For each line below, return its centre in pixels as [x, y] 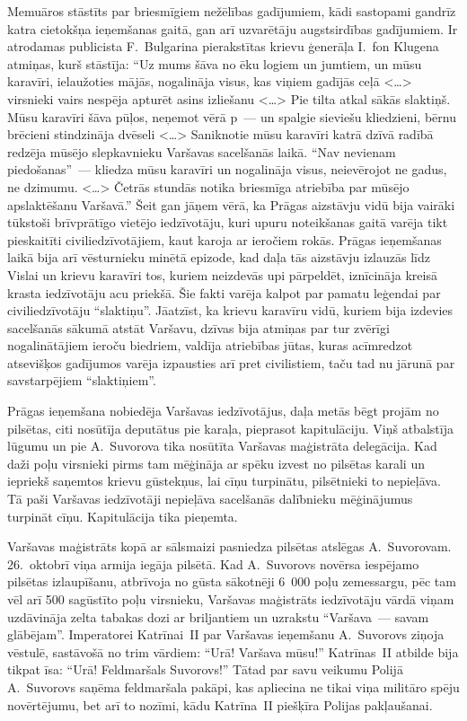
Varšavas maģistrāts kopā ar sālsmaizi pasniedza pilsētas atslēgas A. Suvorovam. [229, 546]
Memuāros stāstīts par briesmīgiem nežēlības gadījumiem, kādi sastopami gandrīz [232, 11]
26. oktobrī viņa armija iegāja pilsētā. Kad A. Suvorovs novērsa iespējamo [213, 563]
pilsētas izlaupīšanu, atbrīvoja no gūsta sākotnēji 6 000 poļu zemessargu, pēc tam [232, 581]
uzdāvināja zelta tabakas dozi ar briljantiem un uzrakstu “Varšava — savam [218, 616]
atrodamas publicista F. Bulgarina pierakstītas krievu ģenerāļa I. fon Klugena [223, 46]
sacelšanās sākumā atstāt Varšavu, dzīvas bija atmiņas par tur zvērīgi [198, 327]
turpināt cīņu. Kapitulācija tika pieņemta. [123, 516]
